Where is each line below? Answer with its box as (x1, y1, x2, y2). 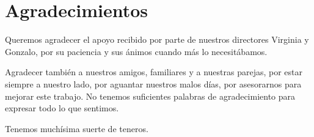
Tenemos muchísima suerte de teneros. (5, 122, 148, 135)
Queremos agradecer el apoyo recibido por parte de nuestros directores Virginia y (5, 33, 309, 46)
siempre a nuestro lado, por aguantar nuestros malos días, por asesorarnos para (5, 77, 302, 90)
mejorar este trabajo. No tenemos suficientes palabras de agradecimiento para (5, 89, 296, 102)
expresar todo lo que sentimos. (5, 102, 119, 114)
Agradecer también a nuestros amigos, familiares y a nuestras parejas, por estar (5, 65, 303, 78)
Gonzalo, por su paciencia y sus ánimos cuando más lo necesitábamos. (5, 45, 268, 57)
